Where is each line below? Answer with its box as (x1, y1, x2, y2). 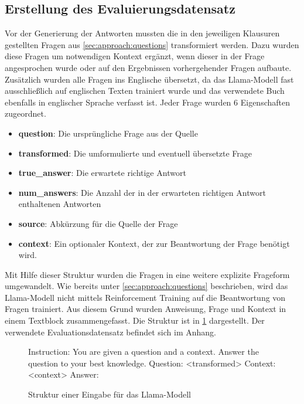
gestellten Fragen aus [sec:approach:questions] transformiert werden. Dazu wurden (5, 38, 299, 50)
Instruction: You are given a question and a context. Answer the (28, 345, 259, 358)
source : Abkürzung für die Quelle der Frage (18, 217, 178, 229)
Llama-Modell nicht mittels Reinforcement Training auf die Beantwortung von (5, 291, 286, 303)
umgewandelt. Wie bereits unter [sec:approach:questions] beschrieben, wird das (5, 280, 288, 292)
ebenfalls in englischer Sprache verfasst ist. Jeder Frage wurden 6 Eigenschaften (5, 96, 291, 108)
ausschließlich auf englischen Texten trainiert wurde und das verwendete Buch (5, 84, 285, 97)
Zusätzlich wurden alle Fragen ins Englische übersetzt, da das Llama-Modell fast (5, 73, 294, 85)
